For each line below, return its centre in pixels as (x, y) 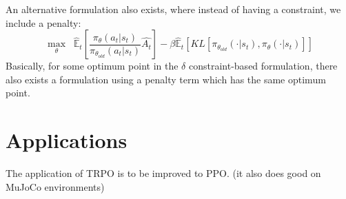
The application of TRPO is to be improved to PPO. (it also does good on (163, 173)
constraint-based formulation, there (263, 66)
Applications (67, 140)
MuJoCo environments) (55, 186)
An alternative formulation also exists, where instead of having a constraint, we (173, 9)
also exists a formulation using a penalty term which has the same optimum (166, 79)
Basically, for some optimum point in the (92, 66)
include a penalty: (43, 22)
